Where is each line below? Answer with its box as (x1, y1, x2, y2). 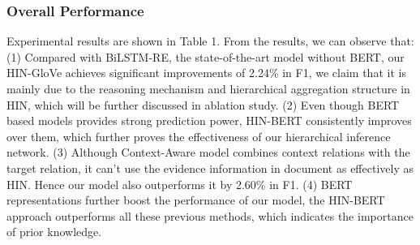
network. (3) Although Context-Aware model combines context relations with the (6, 144, 410, 161)
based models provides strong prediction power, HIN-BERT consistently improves (6, 112, 412, 129)
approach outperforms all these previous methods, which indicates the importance (6, 207, 414, 224)
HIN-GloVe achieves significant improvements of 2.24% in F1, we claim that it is (6, 64, 406, 81)
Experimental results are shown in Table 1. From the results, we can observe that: (6, 32, 414, 49)
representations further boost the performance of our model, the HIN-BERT (6, 191, 385, 208)
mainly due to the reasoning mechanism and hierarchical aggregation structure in (6, 80, 410, 97)
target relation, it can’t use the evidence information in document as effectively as (6, 159, 414, 176)
